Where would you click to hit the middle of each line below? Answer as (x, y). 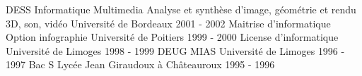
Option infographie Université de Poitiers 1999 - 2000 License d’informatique (172, 37)
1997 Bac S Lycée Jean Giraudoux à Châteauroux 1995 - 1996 (140, 64)
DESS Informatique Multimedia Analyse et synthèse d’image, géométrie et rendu (181, 9)
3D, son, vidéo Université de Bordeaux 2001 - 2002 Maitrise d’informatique (168, 23)
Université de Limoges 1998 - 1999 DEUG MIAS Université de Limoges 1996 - (175, 50)
